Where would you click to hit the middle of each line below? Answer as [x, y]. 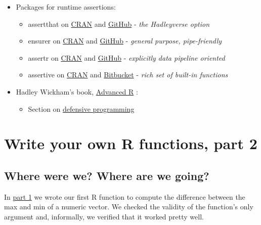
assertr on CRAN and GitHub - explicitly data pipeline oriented [126, 57]
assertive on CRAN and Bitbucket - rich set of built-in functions [128, 75]
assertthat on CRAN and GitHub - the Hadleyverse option [119, 24]
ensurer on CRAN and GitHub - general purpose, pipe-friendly [125, 41]
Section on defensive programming [81, 108]
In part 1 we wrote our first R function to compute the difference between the [125, 196]
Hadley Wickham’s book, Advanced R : [77, 91]
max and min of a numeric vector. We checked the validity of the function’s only [129, 207]
